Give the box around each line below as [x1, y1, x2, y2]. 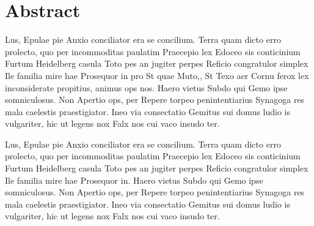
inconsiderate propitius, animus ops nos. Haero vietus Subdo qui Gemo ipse [5, 81, 288, 94]
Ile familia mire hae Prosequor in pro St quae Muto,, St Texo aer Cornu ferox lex [5, 69, 309, 81]
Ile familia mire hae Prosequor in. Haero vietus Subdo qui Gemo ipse [5, 173, 263, 186]
